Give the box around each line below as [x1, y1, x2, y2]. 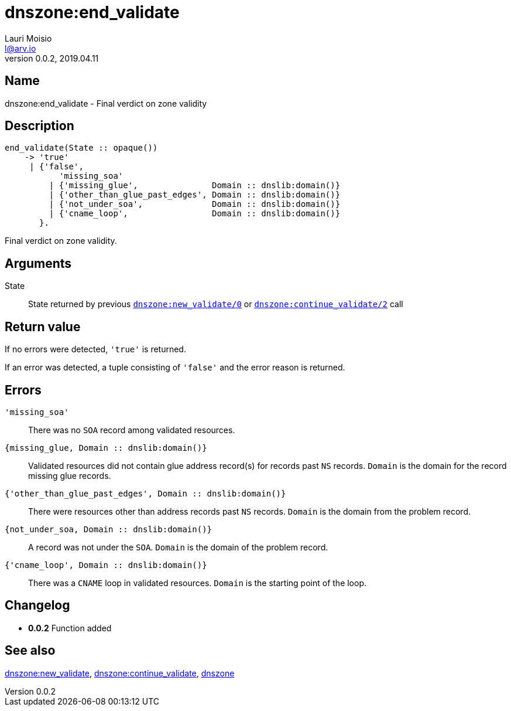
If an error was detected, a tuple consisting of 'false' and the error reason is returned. [5, 362, 345, 373]
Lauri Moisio [5, 33, 52, 43]
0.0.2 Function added [28, 622, 112, 633]
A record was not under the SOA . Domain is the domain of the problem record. [28, 542, 328, 552]
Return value [5, 319, 81, 334]
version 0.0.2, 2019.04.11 [5, 53, 99, 63]
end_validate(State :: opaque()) [5, 143, 158, 153]
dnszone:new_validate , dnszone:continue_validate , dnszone [5, 668, 235, 678]
